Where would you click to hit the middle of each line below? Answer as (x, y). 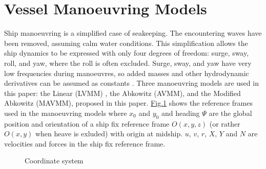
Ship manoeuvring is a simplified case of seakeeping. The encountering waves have (133, 33)
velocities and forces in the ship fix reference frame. (85, 143)
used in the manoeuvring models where (66, 113)
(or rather (225, 123)
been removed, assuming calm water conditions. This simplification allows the (126, 43)
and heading (180, 113)
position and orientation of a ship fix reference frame (87, 123)
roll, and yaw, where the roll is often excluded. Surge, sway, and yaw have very (128, 63)
